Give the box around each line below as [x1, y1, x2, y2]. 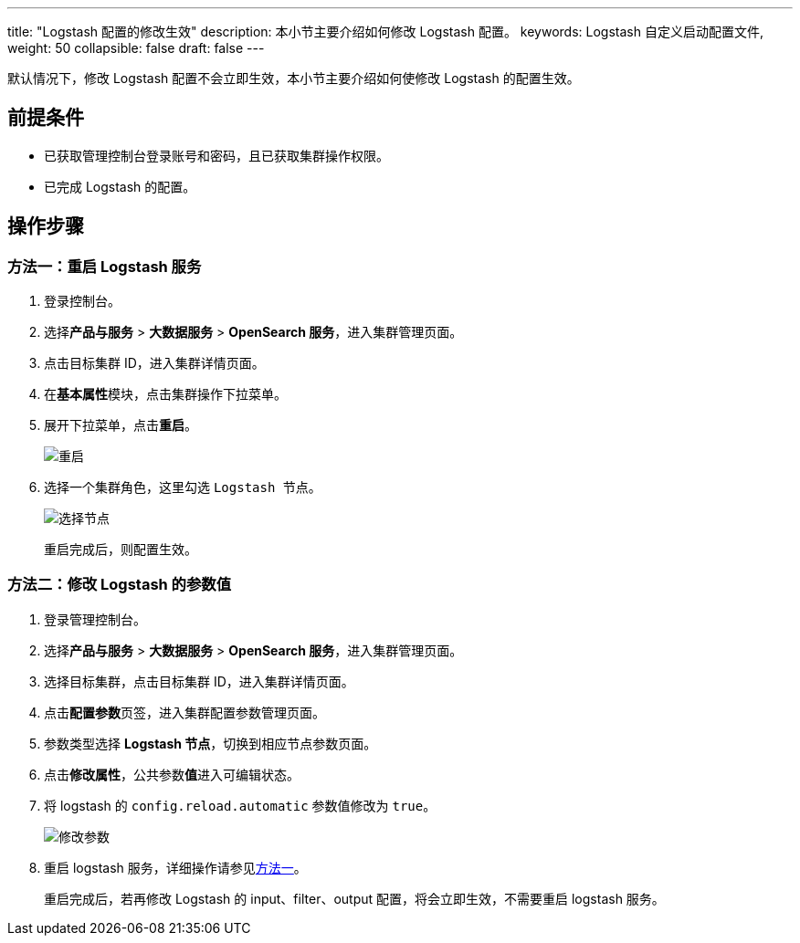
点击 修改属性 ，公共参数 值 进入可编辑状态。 [44, 766, 300, 782]
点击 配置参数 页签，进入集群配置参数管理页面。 [44, 704, 325, 720]
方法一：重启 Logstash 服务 [7, 257, 202, 276]
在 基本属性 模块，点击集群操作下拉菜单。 [44, 386, 287, 403]
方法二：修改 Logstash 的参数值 [7, 575, 232, 594]
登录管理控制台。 [44, 611, 146, 627]
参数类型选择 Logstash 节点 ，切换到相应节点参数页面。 [44, 735, 377, 751]
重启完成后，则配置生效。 [44, 541, 197, 558]
